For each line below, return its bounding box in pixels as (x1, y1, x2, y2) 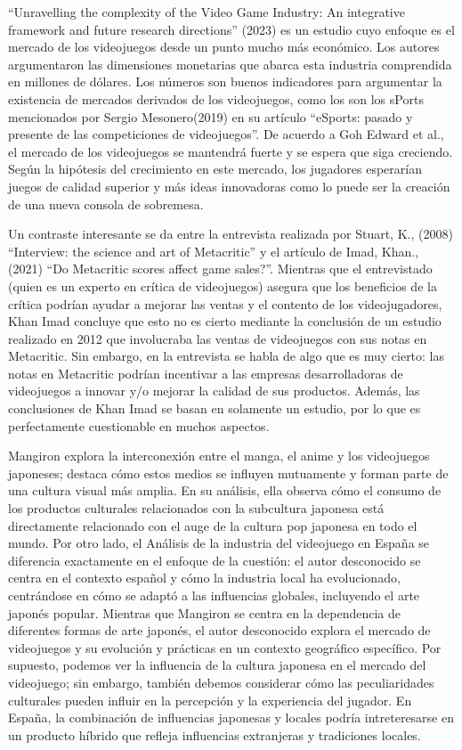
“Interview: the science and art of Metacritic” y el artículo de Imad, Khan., (8, 241, 419, 260)
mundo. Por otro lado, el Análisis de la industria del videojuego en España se (8, 534, 430, 552)
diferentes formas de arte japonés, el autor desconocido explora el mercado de (8, 621, 431, 640)
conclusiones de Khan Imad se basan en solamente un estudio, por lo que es (8, 399, 421, 418)
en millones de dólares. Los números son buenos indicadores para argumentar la (8, 72, 442, 91)
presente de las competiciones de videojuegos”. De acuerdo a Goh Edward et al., (8, 125, 444, 143)
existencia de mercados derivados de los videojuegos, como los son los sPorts (8, 89, 424, 108)
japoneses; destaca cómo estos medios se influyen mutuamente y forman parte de (8, 463, 449, 482)
